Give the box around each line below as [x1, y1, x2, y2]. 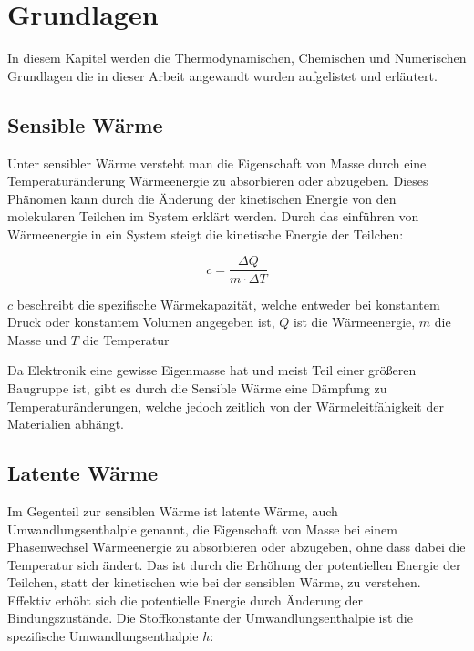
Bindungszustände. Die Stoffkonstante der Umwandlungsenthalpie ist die [7, 608, 413, 627]
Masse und [7, 330, 67, 349]
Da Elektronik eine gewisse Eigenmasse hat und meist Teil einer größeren [7, 361, 417, 380]
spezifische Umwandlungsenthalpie [7, 626, 199, 646]
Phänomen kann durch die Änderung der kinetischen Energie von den [7, 188, 397, 208]
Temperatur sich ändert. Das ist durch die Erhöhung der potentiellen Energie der [7, 554, 461, 574]
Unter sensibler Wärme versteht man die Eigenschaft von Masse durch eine [7, 153, 427, 172]
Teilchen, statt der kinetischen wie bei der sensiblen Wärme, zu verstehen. [7, 573, 421, 592]
